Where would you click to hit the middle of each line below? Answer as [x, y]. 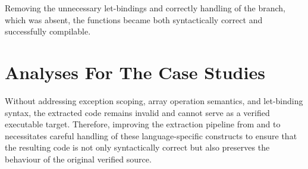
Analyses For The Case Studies [135, 72]
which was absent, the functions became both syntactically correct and [134, 19]
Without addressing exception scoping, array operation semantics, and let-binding [154, 100]
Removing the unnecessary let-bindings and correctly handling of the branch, [145, 8]
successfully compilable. [48, 31]
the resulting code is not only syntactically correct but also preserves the [137, 147]
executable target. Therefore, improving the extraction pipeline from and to [143, 124]
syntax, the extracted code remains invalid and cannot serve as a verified [137, 112]
